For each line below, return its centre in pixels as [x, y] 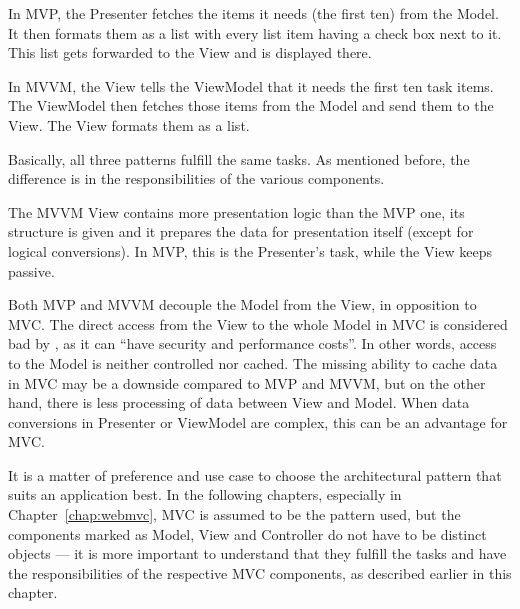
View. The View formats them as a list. [129, 124]
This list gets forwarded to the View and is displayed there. [190, 52]
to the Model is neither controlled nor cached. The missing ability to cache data [253, 362]
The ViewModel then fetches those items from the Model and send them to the [251, 105]
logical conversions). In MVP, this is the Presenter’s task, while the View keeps [250, 250]
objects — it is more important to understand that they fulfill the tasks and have [257, 553]
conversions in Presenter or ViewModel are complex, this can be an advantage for [258, 421]
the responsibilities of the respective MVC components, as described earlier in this [260, 572]
